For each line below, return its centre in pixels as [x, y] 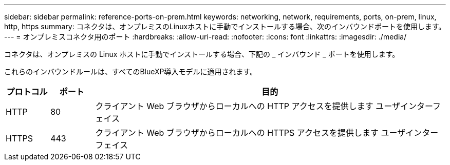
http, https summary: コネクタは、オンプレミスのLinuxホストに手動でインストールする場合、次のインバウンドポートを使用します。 [225, 26]
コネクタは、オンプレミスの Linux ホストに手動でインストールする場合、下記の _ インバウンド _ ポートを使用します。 [202, 54]
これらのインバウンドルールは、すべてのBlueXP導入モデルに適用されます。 [131, 71]
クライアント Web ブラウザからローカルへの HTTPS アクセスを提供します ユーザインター [267, 133]
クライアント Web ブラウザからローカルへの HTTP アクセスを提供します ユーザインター [264, 106]
